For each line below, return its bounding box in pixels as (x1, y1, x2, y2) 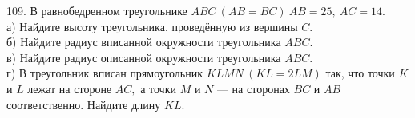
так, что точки (325, 65, 395, 81)
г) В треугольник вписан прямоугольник (6, 65, 203, 81)
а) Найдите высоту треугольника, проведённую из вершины (6, 18, 298, 34)
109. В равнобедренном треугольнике (6, 2, 187, 18)
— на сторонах (216, 80, 290, 96)
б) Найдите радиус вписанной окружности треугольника (6, 33, 281, 50)
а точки (140, 80, 176, 96)
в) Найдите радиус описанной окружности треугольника (6, 49, 281, 65)
